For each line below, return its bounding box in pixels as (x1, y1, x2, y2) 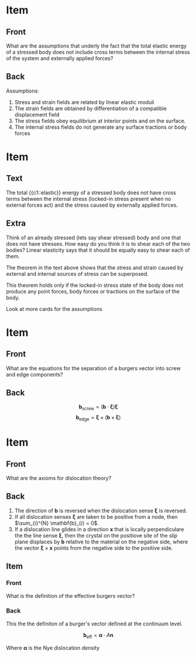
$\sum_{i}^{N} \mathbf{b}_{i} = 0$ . (14, 519, 99, 526)
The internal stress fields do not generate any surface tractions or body (14, 124, 187, 131)
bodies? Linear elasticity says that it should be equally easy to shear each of (6, 247, 190, 254)
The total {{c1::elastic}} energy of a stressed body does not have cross (6, 189, 177, 196)
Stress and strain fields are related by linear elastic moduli (14, 98, 154, 105)
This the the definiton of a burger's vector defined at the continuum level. (6, 620, 183, 627)
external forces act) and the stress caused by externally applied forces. (6, 201, 178, 208)
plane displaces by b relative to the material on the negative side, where (14, 538, 188, 545)
